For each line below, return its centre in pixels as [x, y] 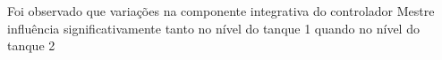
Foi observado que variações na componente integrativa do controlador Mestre [221, 11]
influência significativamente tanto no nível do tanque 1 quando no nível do [213, 28]
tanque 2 [31, 45]
